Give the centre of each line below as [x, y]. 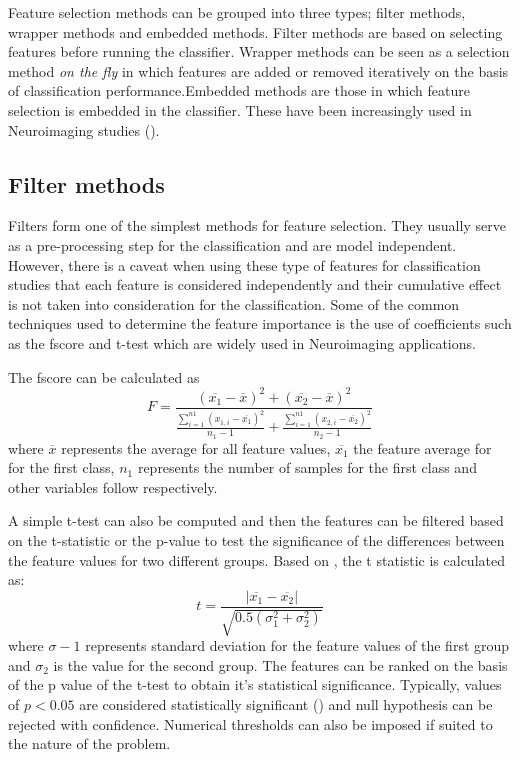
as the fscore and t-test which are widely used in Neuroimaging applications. [242, 342]
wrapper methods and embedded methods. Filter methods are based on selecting [255, 31]
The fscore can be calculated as [104, 376]
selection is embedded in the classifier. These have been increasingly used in [240, 109]
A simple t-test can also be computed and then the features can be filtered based [256, 520]
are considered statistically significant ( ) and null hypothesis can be [286, 704]
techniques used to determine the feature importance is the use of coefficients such [260, 323]
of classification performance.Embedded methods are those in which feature [239, 90]
